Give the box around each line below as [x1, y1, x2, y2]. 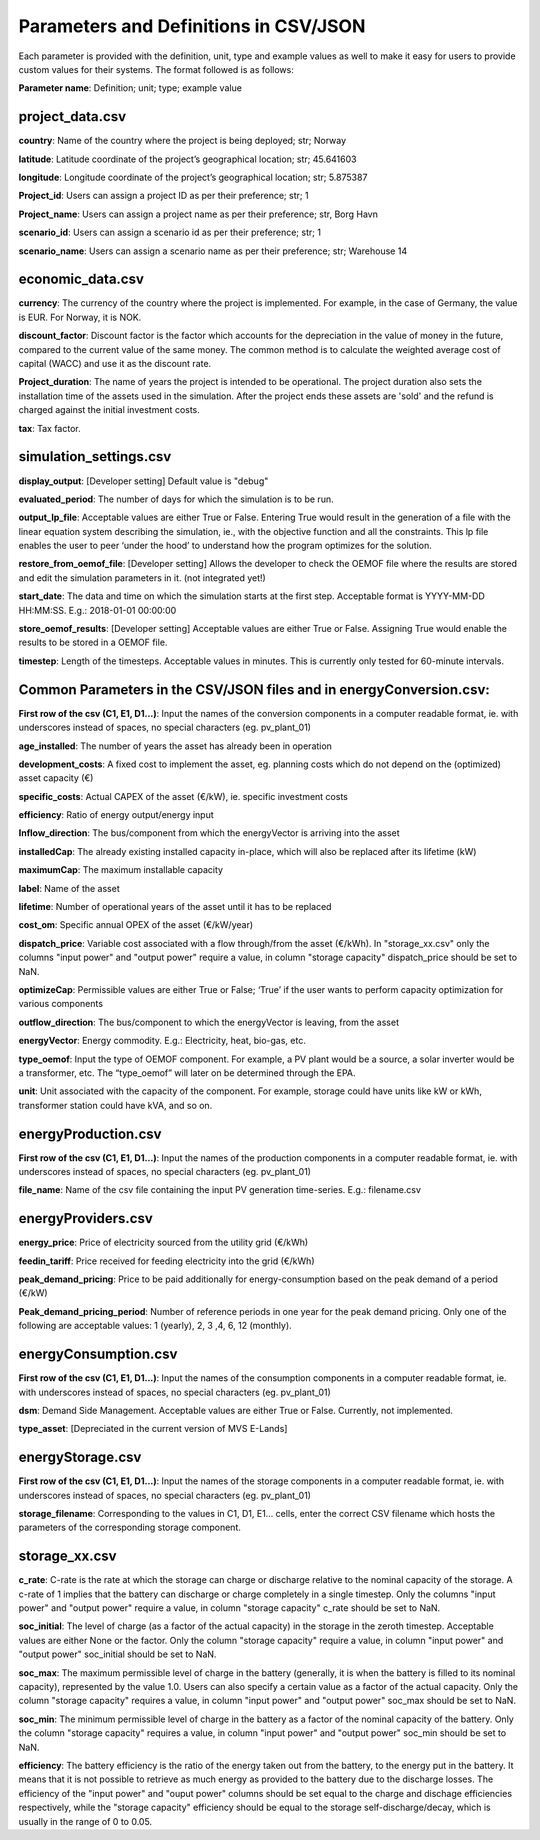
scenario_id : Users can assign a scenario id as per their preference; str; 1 [18, 226, 322, 239]
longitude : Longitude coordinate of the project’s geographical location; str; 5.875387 [18, 171, 368, 184]
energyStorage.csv [18, 1449, 142, 1466]
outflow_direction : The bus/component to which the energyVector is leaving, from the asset [18, 1016, 400, 1028]
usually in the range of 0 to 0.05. [18, 1815, 153, 1827]
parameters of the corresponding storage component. [18, 1521, 242, 1534]
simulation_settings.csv [18, 448, 172, 465]
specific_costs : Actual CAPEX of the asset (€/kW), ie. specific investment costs [18, 790, 349, 802]
